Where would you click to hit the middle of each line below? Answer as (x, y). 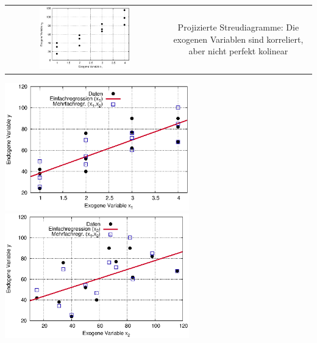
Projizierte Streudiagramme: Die (238, 27)
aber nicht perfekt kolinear (238, 51)
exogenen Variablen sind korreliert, (238, 39)
